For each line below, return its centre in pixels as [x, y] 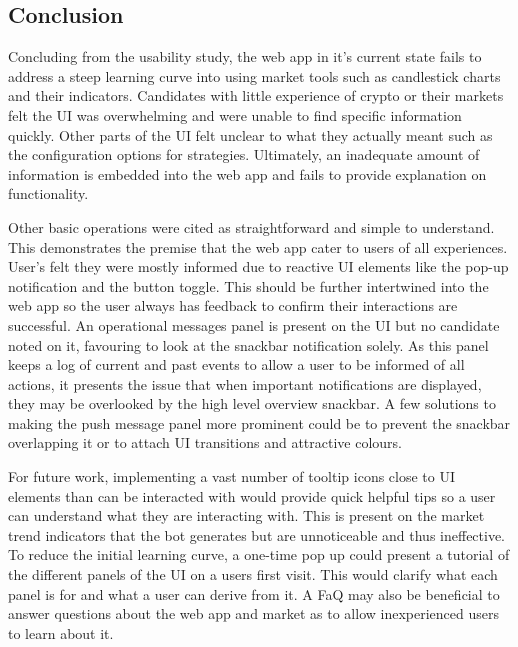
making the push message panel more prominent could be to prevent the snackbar [259, 422]
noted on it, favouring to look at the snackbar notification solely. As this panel [248, 344]
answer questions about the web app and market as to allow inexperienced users [253, 613]
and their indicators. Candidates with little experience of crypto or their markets [256, 95]
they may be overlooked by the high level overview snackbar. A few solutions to [252, 403]
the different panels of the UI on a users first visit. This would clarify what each [253, 574]
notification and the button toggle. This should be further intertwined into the [248, 285]
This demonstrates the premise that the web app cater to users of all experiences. [258, 246]
